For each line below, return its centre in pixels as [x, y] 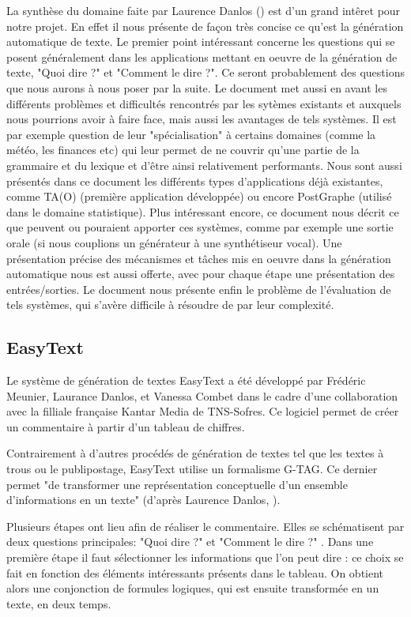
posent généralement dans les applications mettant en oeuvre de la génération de [202, 56]
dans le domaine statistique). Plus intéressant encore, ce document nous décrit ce [203, 211]
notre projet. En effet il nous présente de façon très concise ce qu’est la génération [205, 26]
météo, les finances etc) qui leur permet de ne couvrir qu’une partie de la [183, 150]
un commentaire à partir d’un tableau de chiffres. [126, 426]
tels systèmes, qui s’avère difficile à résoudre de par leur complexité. [170, 305]
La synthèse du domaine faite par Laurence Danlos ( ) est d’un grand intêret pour [204, 10]
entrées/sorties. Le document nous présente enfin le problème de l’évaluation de [199, 289]
